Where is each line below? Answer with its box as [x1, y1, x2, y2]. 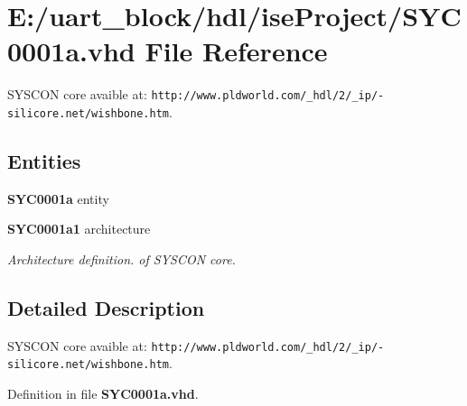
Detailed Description [7, 294, 205, 321]
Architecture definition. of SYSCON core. [7, 250, 236, 269]
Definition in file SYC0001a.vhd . [7, 384, 199, 403]
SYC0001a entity [7, 189, 109, 208]
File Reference [145, 32, 328, 69]
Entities [7, 147, 81, 175]
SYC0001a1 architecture [7, 219, 151, 238]
